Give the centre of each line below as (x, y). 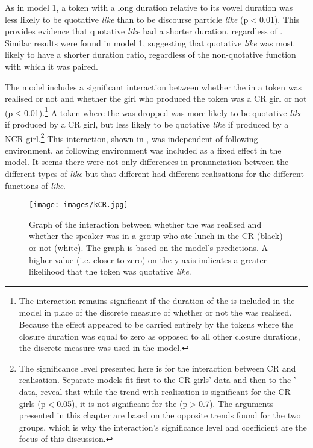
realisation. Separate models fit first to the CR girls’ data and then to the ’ (157, 380)
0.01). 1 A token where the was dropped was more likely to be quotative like (163, 111)
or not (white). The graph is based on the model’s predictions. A (149, 248)
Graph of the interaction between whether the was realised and (145, 224)
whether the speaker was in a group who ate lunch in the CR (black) (156, 236)
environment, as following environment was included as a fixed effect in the (143, 150)
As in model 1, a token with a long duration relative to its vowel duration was (149, 7)
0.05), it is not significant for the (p (122, 403)
